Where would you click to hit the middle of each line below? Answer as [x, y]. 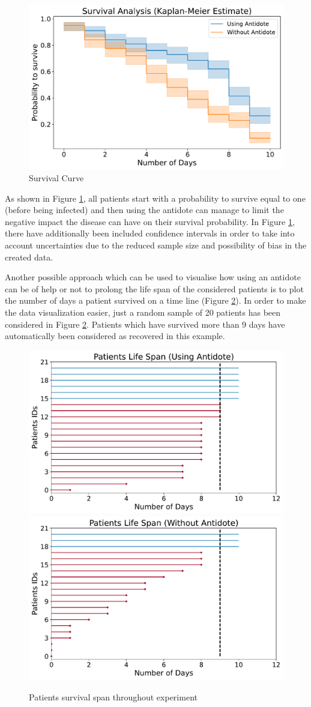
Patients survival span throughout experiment [113, 696]
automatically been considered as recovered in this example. [115, 336]
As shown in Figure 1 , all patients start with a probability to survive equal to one [155, 198]
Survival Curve [56, 178]
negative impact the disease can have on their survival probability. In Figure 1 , [150, 221]
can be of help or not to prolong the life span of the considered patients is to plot [154, 288]
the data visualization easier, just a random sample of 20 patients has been [143, 312]
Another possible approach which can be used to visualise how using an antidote [153, 277]
